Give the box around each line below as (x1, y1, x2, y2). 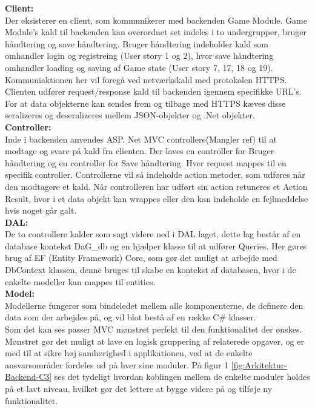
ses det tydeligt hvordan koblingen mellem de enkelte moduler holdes (54, 370, 310, 383)
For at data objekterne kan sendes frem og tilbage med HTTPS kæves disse (5, 96, 286, 109)
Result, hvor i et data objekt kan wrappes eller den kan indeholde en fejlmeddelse (5, 192, 308, 204)
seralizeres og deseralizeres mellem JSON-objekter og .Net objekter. (5, 109, 255, 121)
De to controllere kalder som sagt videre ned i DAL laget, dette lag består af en (5, 228, 301, 240)
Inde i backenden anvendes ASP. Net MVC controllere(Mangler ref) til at (5, 132, 277, 145)
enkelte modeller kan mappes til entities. (5, 275, 156, 288)
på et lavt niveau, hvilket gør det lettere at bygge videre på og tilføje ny (5, 382, 273, 394)
